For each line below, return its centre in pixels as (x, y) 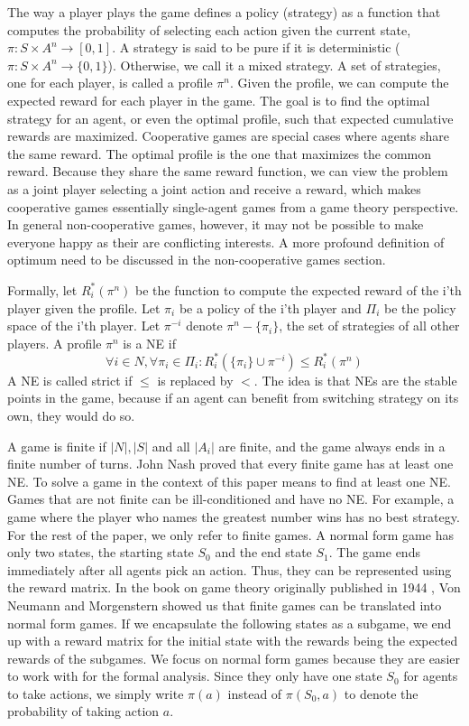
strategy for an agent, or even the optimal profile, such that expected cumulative (230, 118)
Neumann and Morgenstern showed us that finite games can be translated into (225, 605)
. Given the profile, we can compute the (340, 83)
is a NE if (149, 343)
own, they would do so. (71, 415)
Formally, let (42, 289)
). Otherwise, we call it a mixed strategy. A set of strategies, (274, 65)
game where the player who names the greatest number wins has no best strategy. (234, 516)
